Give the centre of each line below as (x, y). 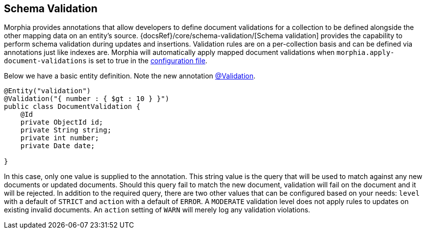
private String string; (66, 130)
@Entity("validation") (48, 91)
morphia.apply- (365, 53)
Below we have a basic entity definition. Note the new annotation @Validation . (130, 76)
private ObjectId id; (62, 122)
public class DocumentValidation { (72, 107)
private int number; (60, 138)
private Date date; (58, 146)
